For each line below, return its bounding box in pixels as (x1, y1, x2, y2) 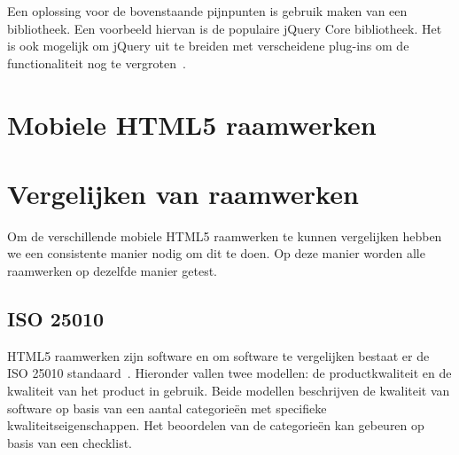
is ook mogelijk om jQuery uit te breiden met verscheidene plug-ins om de (7, 36, 409, 55)
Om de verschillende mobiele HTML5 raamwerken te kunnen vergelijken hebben (7, 226, 442, 245)
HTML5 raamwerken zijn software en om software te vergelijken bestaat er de (7, 346, 430, 365)
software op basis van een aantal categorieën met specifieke (7, 398, 327, 417)
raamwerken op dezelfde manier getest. (7, 262, 217, 280)
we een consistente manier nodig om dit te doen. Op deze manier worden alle (7, 244, 425, 263)
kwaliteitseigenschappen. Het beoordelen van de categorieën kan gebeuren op (7, 416, 424, 435)
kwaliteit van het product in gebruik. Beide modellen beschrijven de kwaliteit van (7, 381, 450, 400)
